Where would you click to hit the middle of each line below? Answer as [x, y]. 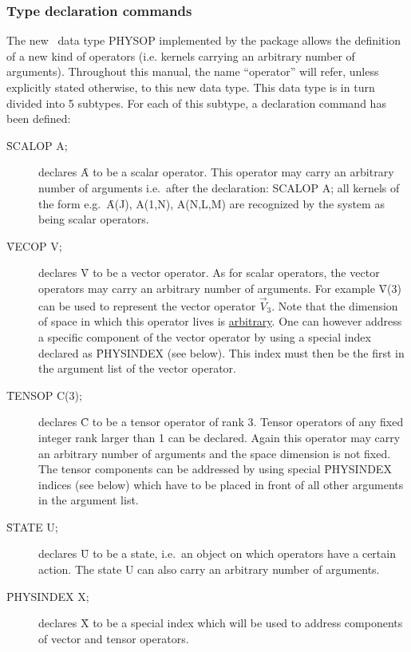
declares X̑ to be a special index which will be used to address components [221, 623]
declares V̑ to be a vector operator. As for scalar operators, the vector [209, 273]
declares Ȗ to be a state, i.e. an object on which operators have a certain [217, 553]
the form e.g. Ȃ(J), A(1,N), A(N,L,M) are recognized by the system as [211, 203]
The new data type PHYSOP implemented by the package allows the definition [204, 40]
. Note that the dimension [335, 305]
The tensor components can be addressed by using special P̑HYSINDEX [215, 469]
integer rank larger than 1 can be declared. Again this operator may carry [219, 437]
